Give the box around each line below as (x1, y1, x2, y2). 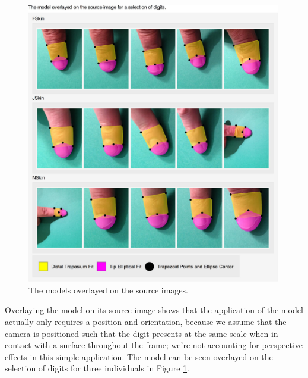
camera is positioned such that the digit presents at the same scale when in (5, 327, 278, 339)
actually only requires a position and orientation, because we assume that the (5, 315, 287, 327)
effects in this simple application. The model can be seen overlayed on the (5, 350, 273, 363)
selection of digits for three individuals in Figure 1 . (5, 362, 189, 374)
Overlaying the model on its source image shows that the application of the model (5, 304, 303, 316)
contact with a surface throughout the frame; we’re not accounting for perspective (5, 339, 303, 351)
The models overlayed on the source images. (28, 283, 188, 296)
